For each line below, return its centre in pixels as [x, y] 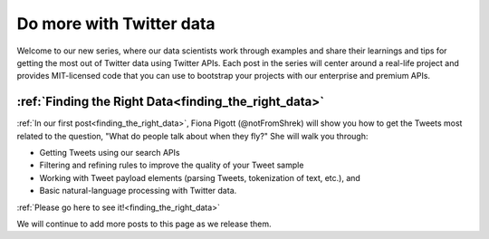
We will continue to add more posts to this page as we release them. [144, 224]
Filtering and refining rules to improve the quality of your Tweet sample [172, 165]
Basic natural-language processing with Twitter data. [138, 191]
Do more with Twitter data [116, 24]
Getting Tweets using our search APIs [110, 153]
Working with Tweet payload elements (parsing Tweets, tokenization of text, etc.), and [200, 177]
